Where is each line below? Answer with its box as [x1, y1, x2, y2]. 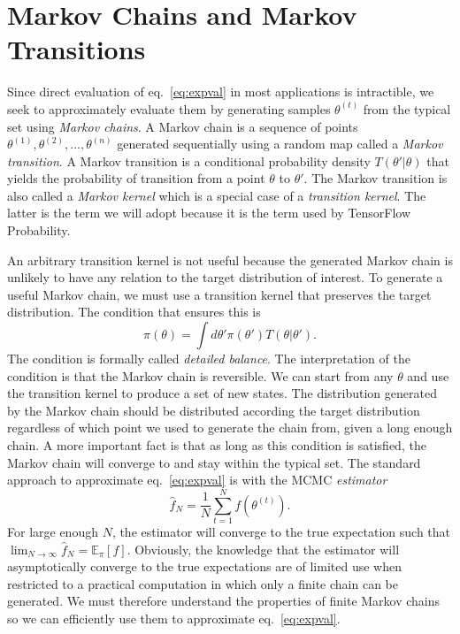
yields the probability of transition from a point [7, 169, 265, 187]
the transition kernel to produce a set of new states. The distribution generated [7, 384, 437, 402]
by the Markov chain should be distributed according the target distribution [7, 401, 420, 419]
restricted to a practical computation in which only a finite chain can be [7, 574, 398, 592]
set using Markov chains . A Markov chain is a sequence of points [7, 117, 358, 135]
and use [407, 366, 449, 385]
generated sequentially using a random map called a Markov [117, 134, 443, 153]
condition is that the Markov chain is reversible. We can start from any [7, 366, 394, 385]
